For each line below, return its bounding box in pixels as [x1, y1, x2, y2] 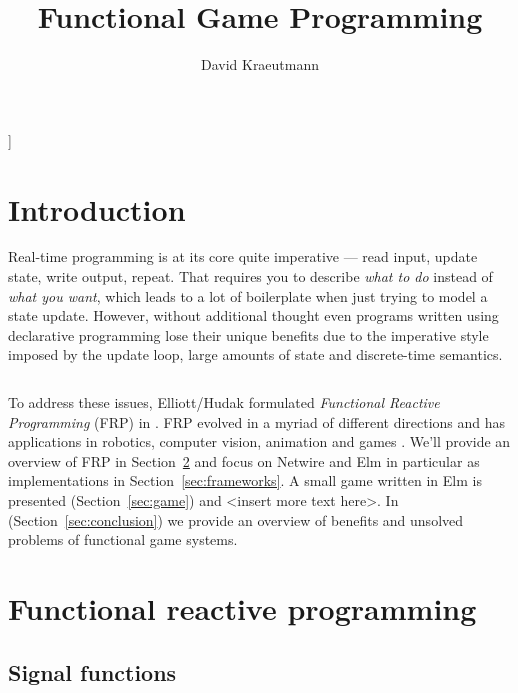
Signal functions [8, 656, 177, 687]
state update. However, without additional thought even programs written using [8, 305, 499, 326]
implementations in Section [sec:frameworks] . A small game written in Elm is [8, 470, 482, 491]
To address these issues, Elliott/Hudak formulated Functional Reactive [8, 392, 440, 412]
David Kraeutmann [200, 54, 320, 75]
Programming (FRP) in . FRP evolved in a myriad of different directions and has [8, 411, 506, 432]
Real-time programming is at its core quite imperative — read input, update [8, 246, 478, 267]
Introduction [8, 188, 186, 229]
